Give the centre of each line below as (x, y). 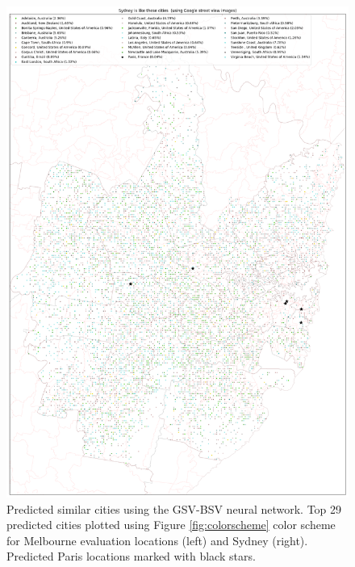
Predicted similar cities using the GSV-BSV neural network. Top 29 (174, 508)
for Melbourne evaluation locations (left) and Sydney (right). (157, 540)
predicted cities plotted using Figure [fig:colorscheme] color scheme (171, 525)
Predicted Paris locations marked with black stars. (131, 556)
